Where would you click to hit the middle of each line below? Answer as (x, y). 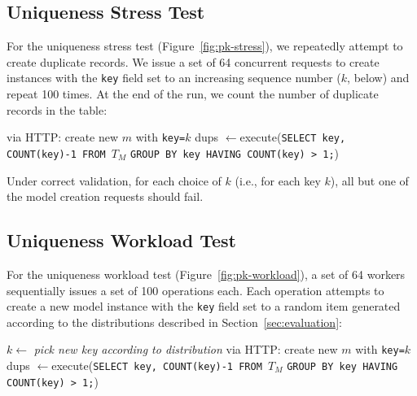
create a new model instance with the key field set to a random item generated (204, 306)
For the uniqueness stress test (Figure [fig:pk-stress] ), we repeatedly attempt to (205, 46)
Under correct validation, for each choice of (114, 180)
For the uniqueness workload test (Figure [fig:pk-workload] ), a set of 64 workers (206, 274)
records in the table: (57, 109)
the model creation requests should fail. (105, 196)
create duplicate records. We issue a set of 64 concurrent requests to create (193, 61)
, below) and (378, 78)
